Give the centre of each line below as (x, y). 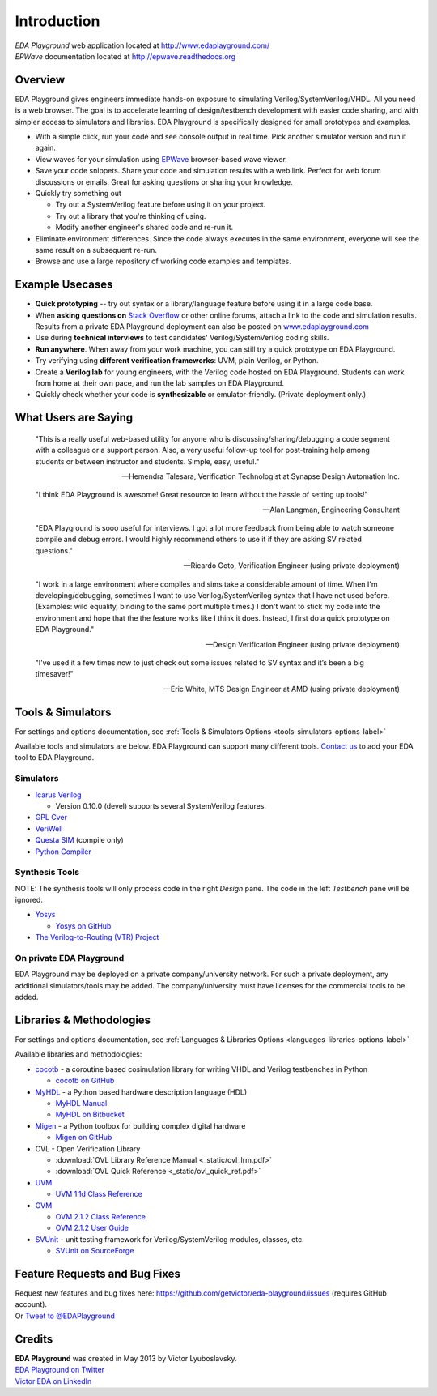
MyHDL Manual (81, 1104)
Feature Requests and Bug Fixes (98, 1273)
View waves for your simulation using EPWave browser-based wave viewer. (161, 159)
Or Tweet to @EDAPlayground (65, 1316)
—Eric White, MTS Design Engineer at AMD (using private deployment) (281, 689)
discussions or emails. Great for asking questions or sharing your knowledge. (164, 181)
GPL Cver (51, 818)
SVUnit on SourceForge (95, 1251)
